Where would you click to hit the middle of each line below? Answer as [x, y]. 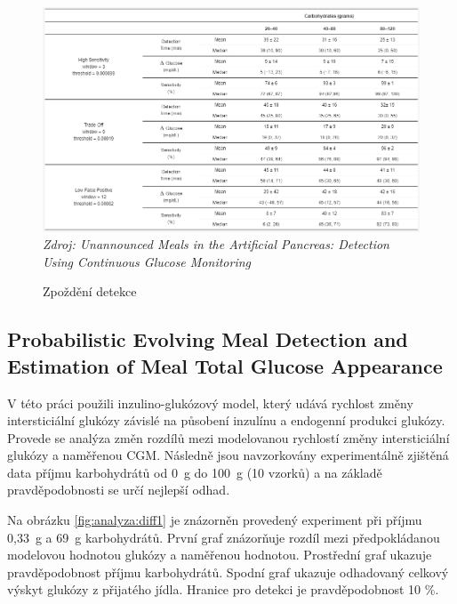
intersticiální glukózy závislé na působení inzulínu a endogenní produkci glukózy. [226, 420]
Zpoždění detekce [90, 291]
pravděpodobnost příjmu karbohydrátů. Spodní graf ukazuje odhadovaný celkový [228, 572]
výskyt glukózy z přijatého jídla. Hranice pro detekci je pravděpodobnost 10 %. [223, 589]
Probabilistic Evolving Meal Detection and [208, 339]
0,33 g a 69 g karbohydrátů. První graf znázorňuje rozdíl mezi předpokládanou [224, 537]
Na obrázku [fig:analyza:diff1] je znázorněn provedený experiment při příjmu [215, 520]
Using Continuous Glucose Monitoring [147, 261]
